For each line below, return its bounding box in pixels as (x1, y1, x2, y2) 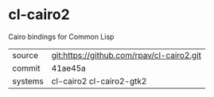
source (12, 49, 38, 60)
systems (12, 76, 44, 87)
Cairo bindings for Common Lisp (8, 32, 115, 41)
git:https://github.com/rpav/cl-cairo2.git (51, 49, 201, 60)
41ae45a (51, 62, 86, 73)
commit (12, 62, 41, 73)
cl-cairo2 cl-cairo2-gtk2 (51, 76, 147, 87)
